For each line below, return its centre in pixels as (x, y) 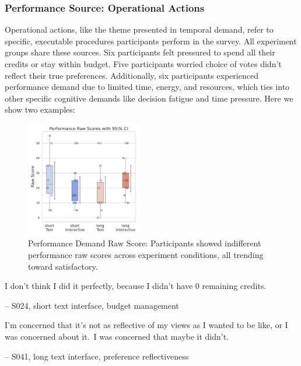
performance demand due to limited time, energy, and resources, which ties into (147, 87)
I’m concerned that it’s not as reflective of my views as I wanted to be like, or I (146, 325)
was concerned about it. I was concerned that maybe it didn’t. (117, 336)
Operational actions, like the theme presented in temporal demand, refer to (139, 29)
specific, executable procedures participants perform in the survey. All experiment (151, 41)
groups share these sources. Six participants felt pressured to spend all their (140, 52)
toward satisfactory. (63, 266)
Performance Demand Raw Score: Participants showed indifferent (145, 243)
